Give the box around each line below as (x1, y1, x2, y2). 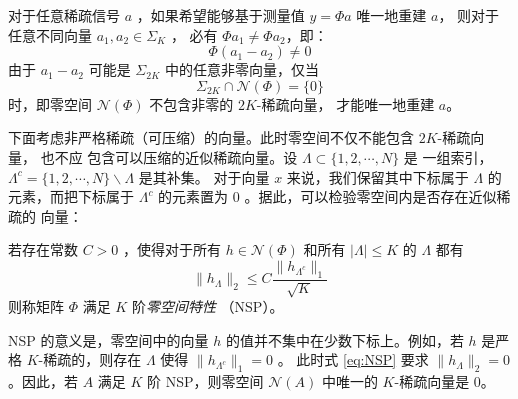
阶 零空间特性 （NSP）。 (131, 296, 284, 317)
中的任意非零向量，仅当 (164, 59, 319, 80)
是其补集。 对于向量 (138, 166, 270, 187)
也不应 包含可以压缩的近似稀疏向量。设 (40, 146, 298, 167)
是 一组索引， (403, 146, 493, 167)
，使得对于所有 (123, 239, 222, 260)
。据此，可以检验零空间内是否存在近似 (244, 186, 497, 207)
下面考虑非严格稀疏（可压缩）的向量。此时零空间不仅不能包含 (8, 127, 414, 148)
